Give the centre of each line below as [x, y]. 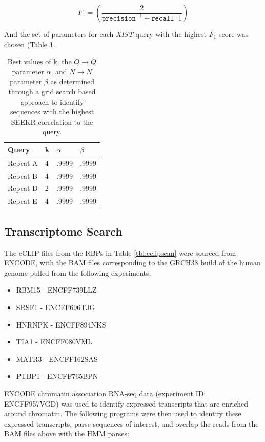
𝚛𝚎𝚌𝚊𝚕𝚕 [163, 18]
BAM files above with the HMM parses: [67, 434]
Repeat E [23, 201]
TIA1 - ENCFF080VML [54, 342]
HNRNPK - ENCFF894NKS [61, 324]
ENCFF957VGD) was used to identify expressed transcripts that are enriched [126, 403]
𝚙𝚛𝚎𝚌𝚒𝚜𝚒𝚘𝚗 [119, 18]
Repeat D [23, 188]
